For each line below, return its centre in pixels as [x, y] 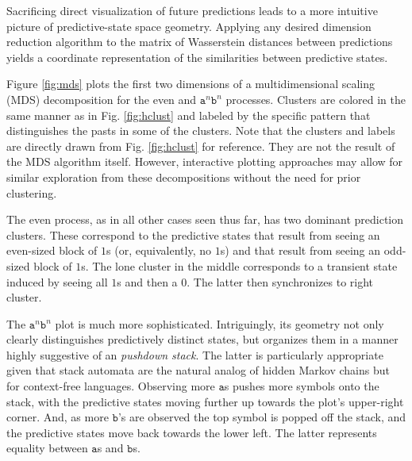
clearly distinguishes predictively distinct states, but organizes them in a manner [202, 339]
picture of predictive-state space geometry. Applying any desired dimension [189, 26]
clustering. [32, 192]
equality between [47, 448]
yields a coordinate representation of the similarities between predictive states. [197, 57]
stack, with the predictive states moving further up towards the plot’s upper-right [205, 401]
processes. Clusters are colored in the [316, 99]
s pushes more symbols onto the [302, 386]
